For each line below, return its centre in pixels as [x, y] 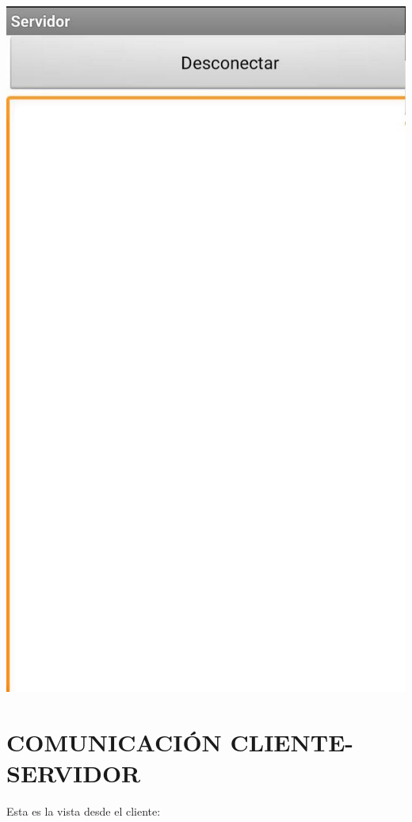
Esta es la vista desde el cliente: [84, 811]
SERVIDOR [74, 773]
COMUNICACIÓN [114, 742]
